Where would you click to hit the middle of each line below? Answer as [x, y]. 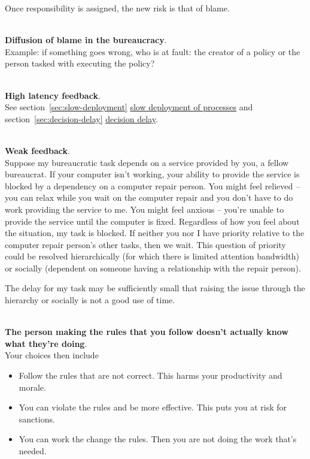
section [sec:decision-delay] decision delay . [81, 118]
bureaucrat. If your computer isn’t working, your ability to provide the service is [152, 174]
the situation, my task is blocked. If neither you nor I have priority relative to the [155, 233]
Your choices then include [52, 355]
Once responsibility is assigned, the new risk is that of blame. [117, 8]
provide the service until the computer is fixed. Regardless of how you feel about [152, 221]
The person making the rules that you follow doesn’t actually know [147, 332]
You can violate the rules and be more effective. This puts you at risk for [153, 407]
